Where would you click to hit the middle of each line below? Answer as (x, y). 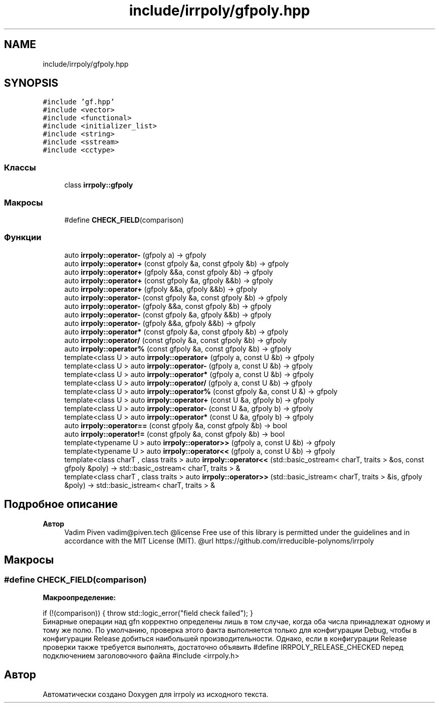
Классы (20, 167)
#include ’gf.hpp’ (79, 102)
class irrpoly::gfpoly (99, 185)
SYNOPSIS (31, 83)
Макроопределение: (79, 597)
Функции (23, 237)
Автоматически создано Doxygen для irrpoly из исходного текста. (156, 694)
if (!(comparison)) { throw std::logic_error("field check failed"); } (148, 613)
